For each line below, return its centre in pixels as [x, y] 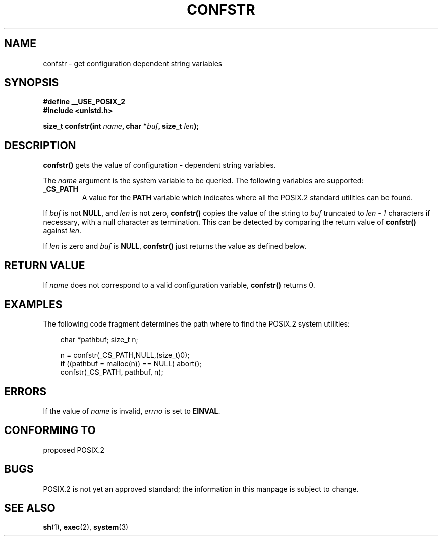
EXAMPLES [33, 304]
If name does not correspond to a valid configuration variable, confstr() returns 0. [179, 285]
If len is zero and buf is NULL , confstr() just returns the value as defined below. [175, 246]
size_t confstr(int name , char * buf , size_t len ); [121, 126]
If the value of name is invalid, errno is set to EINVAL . [132, 411]
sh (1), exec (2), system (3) [86, 527]
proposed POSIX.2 [74, 450]
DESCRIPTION [40, 145]
